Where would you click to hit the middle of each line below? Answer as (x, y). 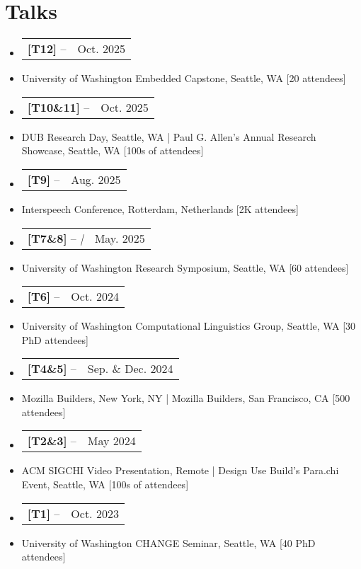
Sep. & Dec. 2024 (130, 369)
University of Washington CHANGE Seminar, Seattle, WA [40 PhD (168, 542)
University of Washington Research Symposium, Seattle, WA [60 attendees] (185, 267)
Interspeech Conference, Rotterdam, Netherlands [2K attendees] (160, 208)
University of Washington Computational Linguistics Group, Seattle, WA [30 (189, 326)
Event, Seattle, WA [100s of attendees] (105, 484)
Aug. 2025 (96, 179)
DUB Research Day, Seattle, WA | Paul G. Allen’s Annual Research (169, 136)
